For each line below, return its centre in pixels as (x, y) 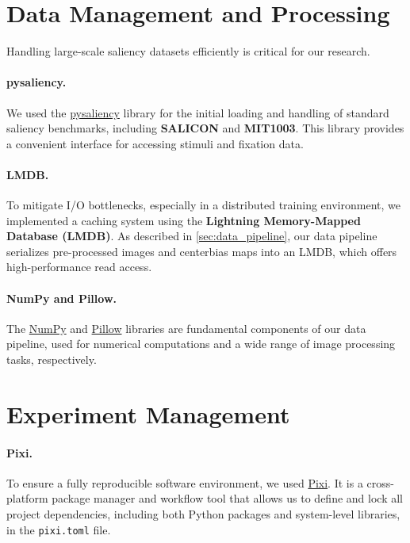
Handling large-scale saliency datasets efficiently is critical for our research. (188, 51)
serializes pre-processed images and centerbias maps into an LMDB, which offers (202, 251)
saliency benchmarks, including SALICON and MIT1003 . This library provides (205, 128)
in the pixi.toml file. (59, 529)
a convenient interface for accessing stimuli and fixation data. (155, 143)
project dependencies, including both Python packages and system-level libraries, (203, 514)
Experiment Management (148, 413)
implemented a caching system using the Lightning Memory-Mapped (184, 220)
